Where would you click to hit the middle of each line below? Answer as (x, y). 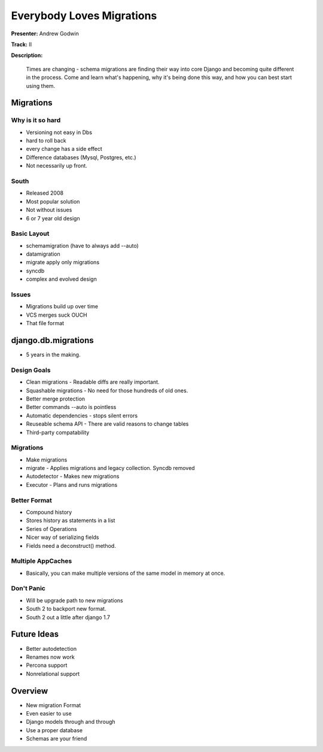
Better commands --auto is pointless (71, 407)
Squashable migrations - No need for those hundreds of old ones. (107, 390)
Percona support (47, 665)
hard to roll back (46, 141)
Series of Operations (51, 529)
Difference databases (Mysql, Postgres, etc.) (81, 157)
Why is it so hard (36, 120)
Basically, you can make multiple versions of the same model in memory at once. (126, 573)
